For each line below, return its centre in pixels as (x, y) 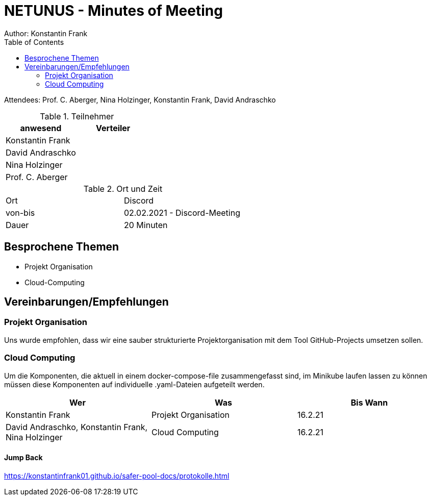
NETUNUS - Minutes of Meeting (113, 11)
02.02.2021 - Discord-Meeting (182, 212)
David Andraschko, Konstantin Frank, (77, 427)
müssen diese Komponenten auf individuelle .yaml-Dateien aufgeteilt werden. (134, 384)
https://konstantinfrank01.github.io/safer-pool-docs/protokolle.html (117, 476)
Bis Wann (369, 402)
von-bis (20, 212)
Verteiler (113, 128)
